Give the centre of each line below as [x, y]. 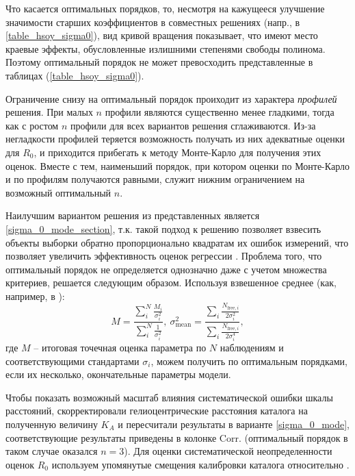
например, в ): [35, 296]
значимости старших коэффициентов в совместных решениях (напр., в [153, 22]
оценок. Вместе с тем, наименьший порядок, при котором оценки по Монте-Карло [177, 165]
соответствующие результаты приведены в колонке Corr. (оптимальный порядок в [177, 437]
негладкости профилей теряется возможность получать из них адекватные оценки [175, 139]
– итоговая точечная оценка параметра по [120, 347]
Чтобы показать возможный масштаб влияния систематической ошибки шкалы [169, 397]
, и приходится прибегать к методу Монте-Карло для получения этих [177, 152]
